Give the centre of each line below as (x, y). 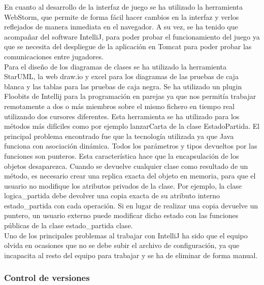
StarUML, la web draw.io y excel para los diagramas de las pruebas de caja (121, 76)
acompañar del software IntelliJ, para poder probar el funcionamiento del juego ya (132, 36)
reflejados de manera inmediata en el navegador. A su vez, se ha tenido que (121, 27)
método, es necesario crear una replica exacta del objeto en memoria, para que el (130, 176)
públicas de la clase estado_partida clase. (69, 225)
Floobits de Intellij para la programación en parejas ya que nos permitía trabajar (130, 96)
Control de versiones (47, 278)
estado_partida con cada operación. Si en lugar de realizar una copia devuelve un (131, 205)
